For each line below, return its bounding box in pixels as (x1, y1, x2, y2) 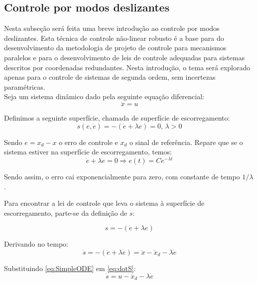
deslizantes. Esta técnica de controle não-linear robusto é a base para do (4, 32, 224, 43)
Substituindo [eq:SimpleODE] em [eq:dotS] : (4, 263, 136, 273)
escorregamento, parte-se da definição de (4, 207, 128, 218)
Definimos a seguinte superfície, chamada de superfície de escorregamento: (4, 113, 230, 123)
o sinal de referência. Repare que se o (129, 137, 243, 147)
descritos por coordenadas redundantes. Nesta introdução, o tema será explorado (4, 62, 251, 72)
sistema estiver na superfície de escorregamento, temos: (4, 146, 172, 157)
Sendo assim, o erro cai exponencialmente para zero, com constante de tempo (4, 171, 240, 182)
